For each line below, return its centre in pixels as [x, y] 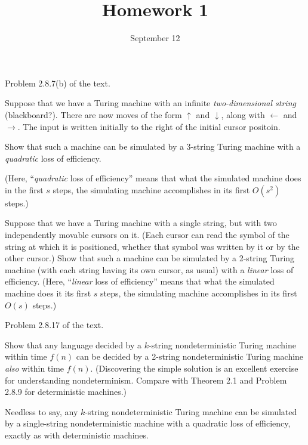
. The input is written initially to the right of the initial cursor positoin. [149, 126]
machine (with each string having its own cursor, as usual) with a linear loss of [149, 269]
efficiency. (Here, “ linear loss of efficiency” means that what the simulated [140, 281]
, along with [243, 114]
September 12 [155, 38]
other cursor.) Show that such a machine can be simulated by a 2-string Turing [150, 258]
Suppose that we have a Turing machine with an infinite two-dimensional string [150, 103]
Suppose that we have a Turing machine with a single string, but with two [141, 223]
